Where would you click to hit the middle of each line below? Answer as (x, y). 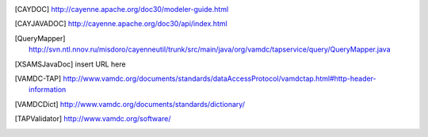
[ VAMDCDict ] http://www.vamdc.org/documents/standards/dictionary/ (130, 104)
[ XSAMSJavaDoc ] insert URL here (70, 64)
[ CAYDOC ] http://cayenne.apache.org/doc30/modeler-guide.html (122, 9)
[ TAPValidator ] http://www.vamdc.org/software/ (93, 119)
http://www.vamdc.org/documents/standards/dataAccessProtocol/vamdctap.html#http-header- (220, 78)
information (48, 89)
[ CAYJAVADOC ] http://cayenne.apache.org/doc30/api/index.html (121, 24)
